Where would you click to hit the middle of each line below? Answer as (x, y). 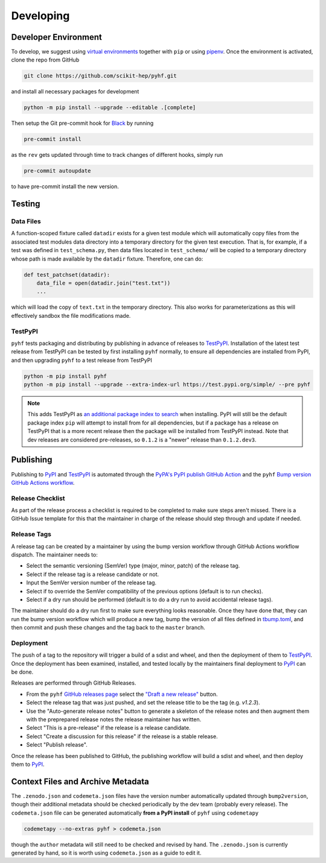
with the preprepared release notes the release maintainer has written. (114, 719)
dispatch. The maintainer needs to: (54, 555)
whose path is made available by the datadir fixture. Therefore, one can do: (107, 259)
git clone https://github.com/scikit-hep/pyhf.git (101, 76)
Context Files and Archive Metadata (80, 781)
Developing (40, 16)
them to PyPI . (28, 764)
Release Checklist (38, 498)
